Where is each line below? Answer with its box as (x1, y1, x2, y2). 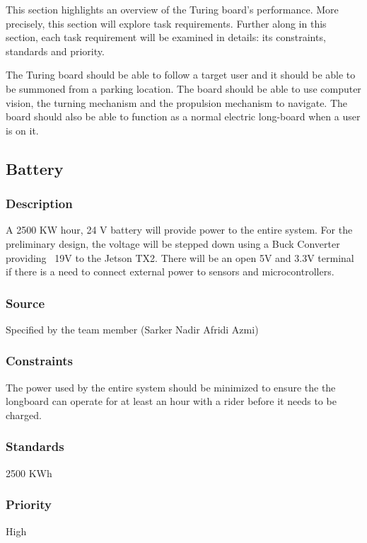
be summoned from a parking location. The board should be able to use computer (6, 81, 361, 96)
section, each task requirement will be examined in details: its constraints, (6, 30, 326, 45)
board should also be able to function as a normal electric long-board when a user (6, 109, 361, 124)
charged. (6, 407, 42, 422)
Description (6, 195, 73, 212)
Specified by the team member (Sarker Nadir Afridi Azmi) (6, 321, 259, 336)
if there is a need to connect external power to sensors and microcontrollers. (6, 264, 334, 279)
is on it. (6, 122, 39, 137)
